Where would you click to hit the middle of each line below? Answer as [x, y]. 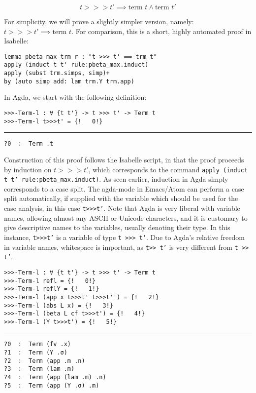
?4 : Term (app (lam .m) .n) [55, 377]
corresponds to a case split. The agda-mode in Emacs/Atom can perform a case [124, 188]
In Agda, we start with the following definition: [75, 97]
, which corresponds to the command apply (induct [168, 169]
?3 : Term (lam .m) [39, 369]
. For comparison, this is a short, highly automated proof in [161, 31]
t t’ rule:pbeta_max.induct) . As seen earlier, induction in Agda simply [116, 179]
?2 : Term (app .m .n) [45, 361]
